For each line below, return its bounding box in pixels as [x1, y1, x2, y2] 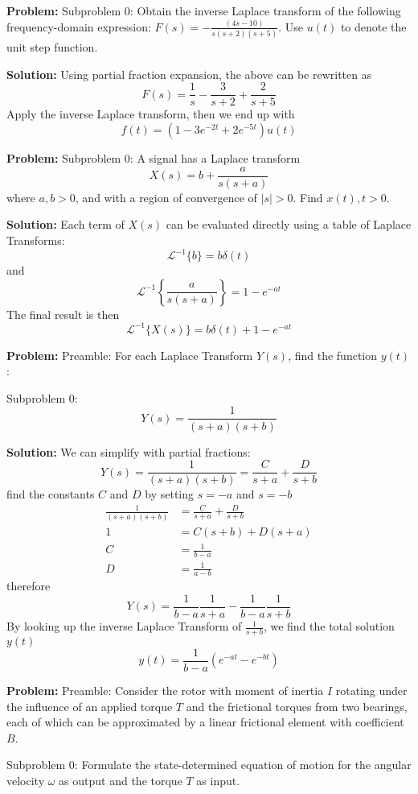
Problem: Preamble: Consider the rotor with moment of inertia [6, 681, 324, 698]
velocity [6, 771, 45, 788]
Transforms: [6, 231, 65, 248]
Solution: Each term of [6, 216, 125, 233]
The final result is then [6, 305, 120, 322]
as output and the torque [59, 771, 182, 788]
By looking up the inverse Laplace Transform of [6, 618, 242, 635]
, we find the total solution [263, 618, 395, 635]
